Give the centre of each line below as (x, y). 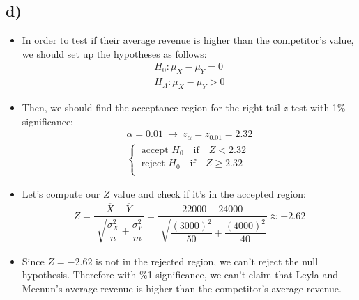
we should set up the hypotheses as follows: (114, 53)
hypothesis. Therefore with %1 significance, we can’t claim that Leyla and (180, 275)
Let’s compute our (61, 194)
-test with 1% (317, 108)
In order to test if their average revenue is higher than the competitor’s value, (188, 40)
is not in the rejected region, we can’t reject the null (207, 261)
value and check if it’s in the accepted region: (209, 194)
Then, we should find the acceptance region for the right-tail (151, 108)
